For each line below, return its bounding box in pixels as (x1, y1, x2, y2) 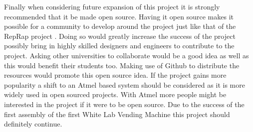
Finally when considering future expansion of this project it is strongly (4, 1, 220, 11)
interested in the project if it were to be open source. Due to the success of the (4, 99, 245, 109)
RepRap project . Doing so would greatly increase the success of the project (4, 30, 236, 41)
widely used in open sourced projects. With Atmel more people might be (4, 89, 227, 100)
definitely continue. (4, 119, 62, 129)
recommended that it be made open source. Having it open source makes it (4, 11, 234, 21)
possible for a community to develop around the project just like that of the (4, 21, 236, 31)
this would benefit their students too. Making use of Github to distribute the (4, 60, 240, 70)
